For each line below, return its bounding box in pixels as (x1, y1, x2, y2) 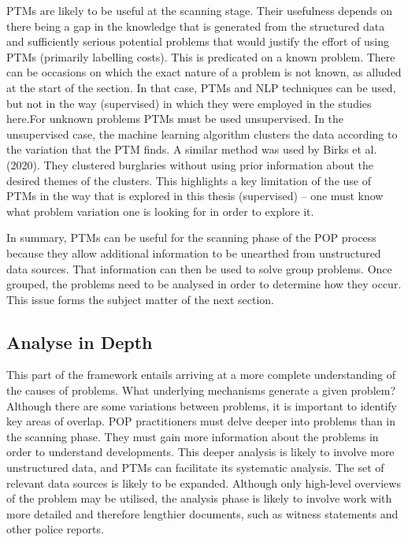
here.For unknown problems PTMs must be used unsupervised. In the (6, 110, 344, 127)
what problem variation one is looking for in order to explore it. (6, 202, 314, 219)
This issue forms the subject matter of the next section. (6, 291, 275, 307)
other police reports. (6, 521, 104, 537)
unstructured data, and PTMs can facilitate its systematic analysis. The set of (6, 459, 384, 476)
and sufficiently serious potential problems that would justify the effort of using (6, 33, 389, 50)
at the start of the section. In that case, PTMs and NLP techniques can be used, (6, 79, 396, 95)
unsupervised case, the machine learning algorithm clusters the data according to (6, 125, 398, 142)
